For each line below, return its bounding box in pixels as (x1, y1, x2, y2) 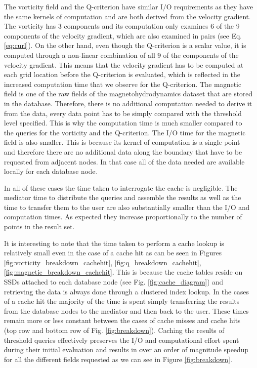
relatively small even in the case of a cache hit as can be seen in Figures (4, 247, 222, 258)
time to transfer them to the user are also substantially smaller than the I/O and (4, 202, 250, 212)
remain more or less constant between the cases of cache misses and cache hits (4, 315, 241, 326)
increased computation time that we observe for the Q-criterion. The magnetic (4, 79, 242, 89)
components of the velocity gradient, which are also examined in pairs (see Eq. (4, 30, 242, 41)
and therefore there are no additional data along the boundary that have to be (4, 146, 242, 157)
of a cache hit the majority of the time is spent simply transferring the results (4, 296, 240, 306)
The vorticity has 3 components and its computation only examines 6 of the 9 (4, 21, 240, 31)
